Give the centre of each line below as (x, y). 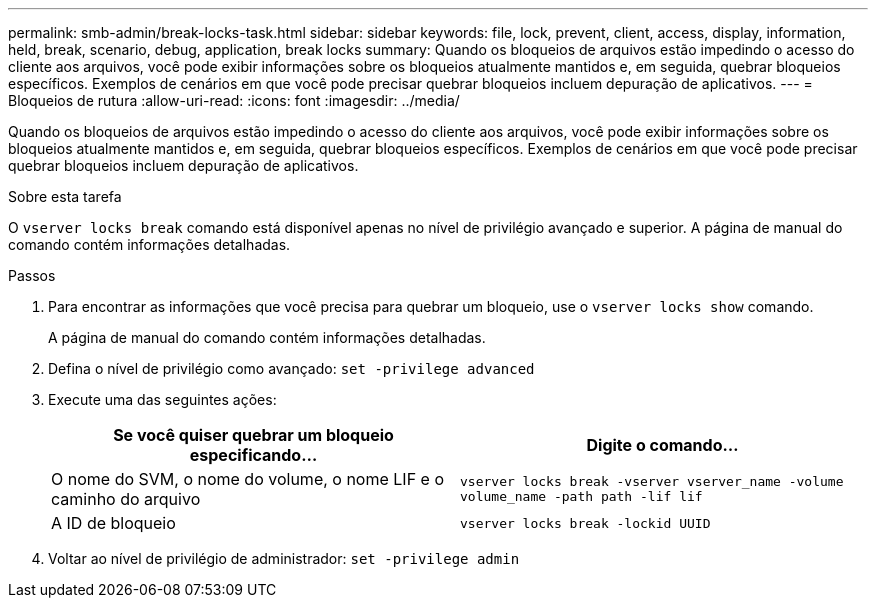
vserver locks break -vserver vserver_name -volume (652, 481)
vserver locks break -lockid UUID (585, 523)
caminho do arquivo (126, 499)
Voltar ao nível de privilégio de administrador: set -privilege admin (284, 558)
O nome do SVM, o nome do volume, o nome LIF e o (248, 479)
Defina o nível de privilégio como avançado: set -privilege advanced (291, 368)
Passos (32, 275)
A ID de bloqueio (113, 523)
